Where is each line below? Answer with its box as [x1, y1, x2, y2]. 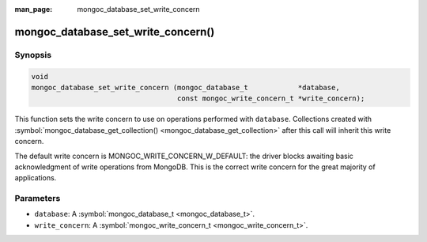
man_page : [14, 5, 53, 13]
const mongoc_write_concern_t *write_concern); [176, 94, 365, 103]
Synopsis [14, 49, 51, 60]
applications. [14, 173, 57, 183]
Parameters [14, 193, 61, 204]
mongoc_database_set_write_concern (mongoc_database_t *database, [31, 83, 340, 92]
